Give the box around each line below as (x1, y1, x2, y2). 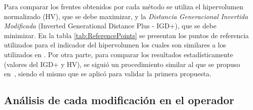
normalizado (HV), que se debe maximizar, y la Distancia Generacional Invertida (4, 11, 248, 21)
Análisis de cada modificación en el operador (4, 92, 234, 108)
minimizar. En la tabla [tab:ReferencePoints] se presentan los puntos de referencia (4, 30, 249, 40)
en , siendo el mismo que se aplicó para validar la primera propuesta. (4, 68, 211, 79)
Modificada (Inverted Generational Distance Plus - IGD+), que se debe (4, 21, 216, 31)
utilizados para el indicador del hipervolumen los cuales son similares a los (4, 40, 226, 50)
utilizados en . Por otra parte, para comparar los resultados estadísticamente (4, 49, 233, 59)
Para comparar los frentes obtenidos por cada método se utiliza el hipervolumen (4, 1, 243, 11)
